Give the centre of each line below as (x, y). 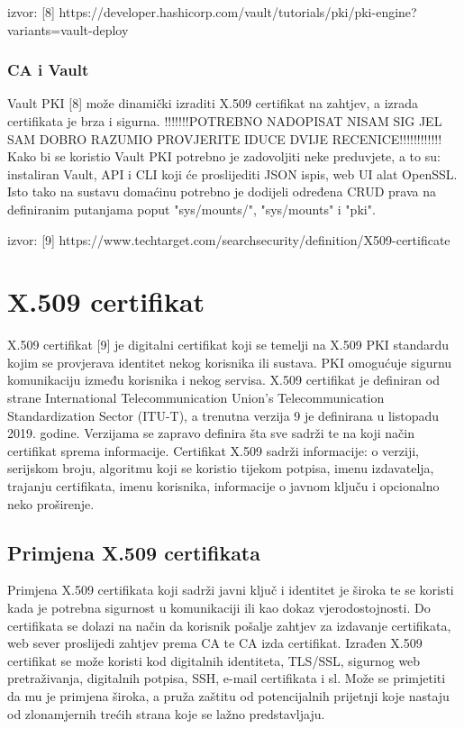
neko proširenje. (51, 503)
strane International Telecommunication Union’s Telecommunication (196, 398)
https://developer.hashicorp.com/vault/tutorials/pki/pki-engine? (238, 12)
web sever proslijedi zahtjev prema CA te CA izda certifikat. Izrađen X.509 (215, 643)
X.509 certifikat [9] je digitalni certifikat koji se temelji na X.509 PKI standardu (228, 345)
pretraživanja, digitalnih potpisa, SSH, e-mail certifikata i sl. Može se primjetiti (227, 678)
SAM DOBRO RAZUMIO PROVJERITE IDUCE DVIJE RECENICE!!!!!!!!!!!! (225, 138)
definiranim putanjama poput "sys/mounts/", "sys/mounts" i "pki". (191, 209)
